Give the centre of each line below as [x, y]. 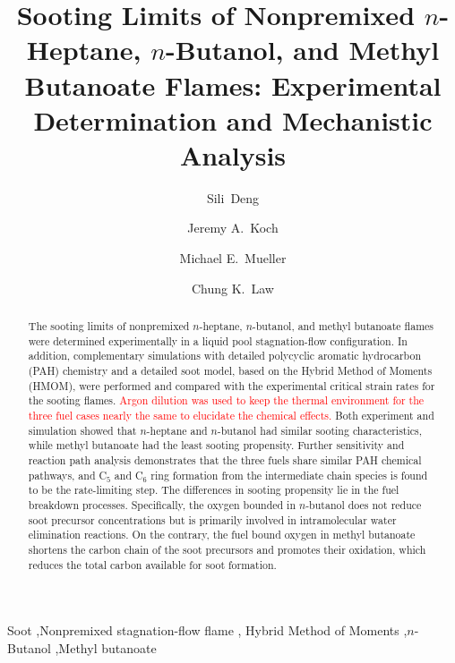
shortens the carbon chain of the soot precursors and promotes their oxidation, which [227, 549]
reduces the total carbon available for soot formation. [152, 564]
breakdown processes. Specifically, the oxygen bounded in [162, 504]
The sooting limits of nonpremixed [109, 326]
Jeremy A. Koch [233, 228]
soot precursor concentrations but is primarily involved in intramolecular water [212, 519]
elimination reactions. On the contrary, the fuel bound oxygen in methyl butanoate [222, 535]
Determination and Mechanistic [233, 119]
